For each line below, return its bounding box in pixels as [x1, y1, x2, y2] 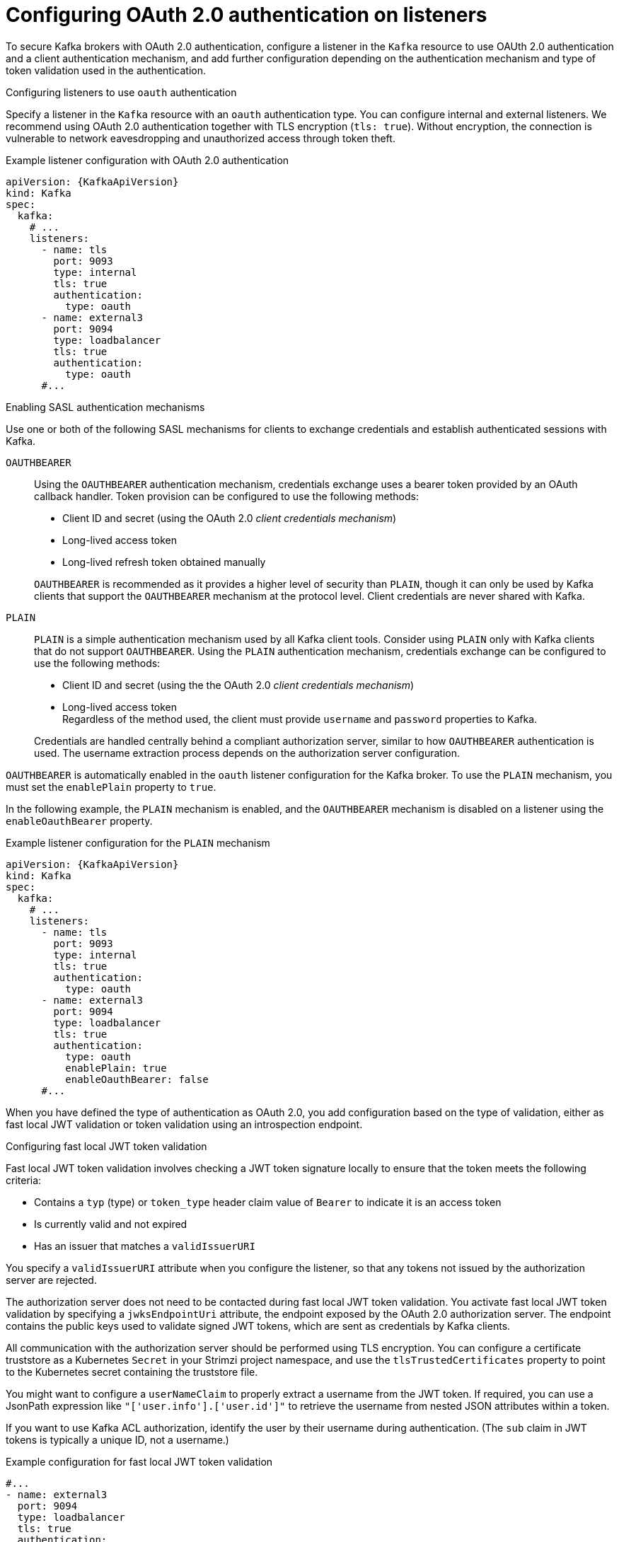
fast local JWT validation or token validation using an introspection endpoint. [6, 1118, 363, 1130]
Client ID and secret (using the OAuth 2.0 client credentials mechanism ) [62, 511, 397, 524]
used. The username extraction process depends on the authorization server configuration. [34, 746, 460, 759]
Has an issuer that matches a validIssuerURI [34, 1239, 255, 1252]
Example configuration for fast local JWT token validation [6, 1455, 273, 1468]
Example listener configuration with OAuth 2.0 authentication [6, 153, 289, 166]
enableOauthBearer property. [6, 814, 153, 827]
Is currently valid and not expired [34, 1217, 187, 1230]
